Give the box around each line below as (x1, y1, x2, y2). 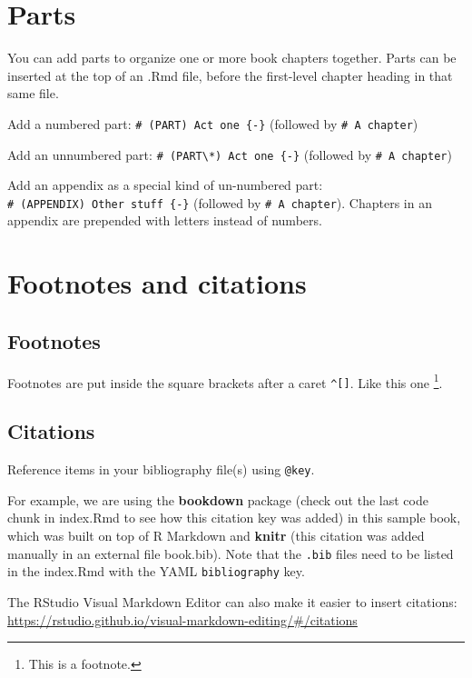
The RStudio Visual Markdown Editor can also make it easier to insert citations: (7, 592, 457, 611)
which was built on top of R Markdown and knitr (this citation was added (7, 526, 425, 544)
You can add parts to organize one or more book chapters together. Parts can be (7, 48, 457, 67)
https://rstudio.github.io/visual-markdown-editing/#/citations (7, 610, 358, 629)
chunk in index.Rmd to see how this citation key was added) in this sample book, (7, 508, 461, 527)
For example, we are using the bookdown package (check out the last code (7, 490, 428, 509)
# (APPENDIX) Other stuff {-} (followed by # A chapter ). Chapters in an (7, 193, 432, 212)
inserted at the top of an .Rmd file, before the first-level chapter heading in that (7, 65, 453, 85)
